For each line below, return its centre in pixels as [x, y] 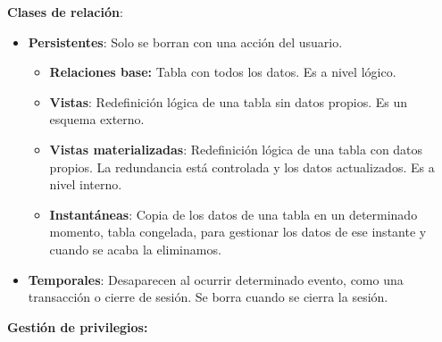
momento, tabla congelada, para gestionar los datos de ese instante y [238, 232]
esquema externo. [97, 119]
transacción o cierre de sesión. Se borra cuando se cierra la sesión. [208, 297]
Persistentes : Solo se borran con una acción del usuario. [185, 42]
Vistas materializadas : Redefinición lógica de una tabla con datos [236, 149]
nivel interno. [86, 184]
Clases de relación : [65, 12]
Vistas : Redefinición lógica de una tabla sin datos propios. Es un [229, 101]
